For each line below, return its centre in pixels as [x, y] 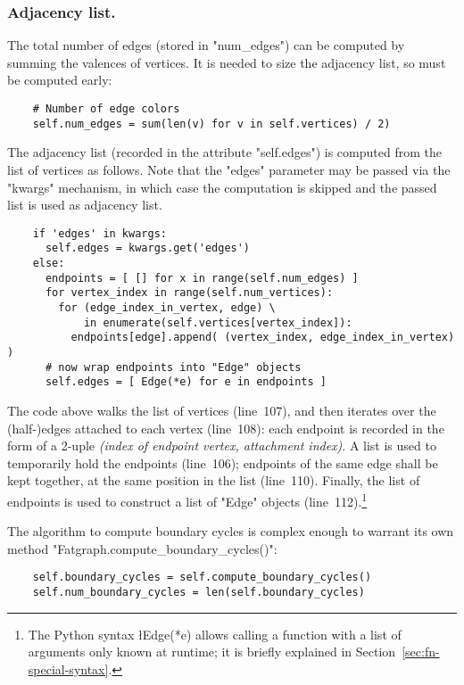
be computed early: [60, 80]
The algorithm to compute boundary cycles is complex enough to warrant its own [231, 531]
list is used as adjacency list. [85, 205]
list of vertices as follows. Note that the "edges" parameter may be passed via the [229, 169]
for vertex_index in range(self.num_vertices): [189, 293]
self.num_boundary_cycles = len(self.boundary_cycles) [199, 592]
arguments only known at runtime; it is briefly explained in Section [212, 652]
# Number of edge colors [106, 109]
